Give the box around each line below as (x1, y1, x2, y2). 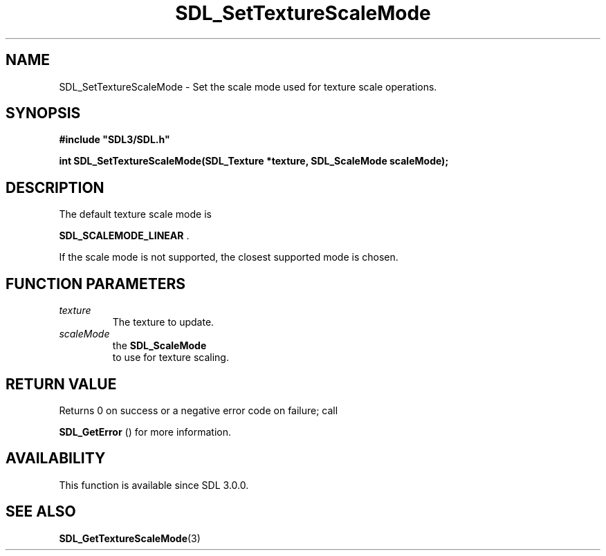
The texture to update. (112, 316, 214, 328)
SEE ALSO (6, 503, 76, 521)
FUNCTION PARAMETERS (6, 275, 185, 293)
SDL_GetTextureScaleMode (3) (59, 532, 201, 544)
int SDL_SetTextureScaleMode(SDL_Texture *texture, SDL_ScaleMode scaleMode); (59, 155, 449, 167)
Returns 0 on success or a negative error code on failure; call (59, 404, 338, 416)
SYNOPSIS (6, 104, 81, 122)
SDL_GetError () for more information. (59, 425, 232, 438)
